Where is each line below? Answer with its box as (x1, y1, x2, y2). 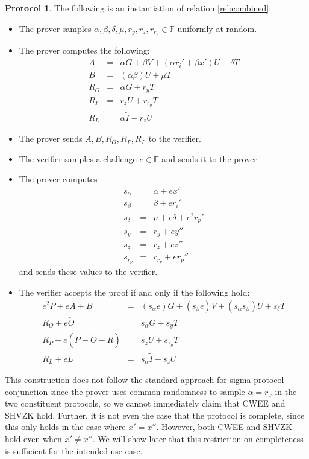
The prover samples (19, 22, 92, 34)
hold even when (5, 432, 62, 445)
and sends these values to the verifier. (19, 265, 158, 278)
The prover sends (19, 132, 83, 145)
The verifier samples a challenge (19, 152, 137, 165)
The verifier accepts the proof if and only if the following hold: (19, 285, 250, 298)
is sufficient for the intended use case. (5, 444, 143, 457)
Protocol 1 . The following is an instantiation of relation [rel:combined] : (5, 2, 272, 14)
